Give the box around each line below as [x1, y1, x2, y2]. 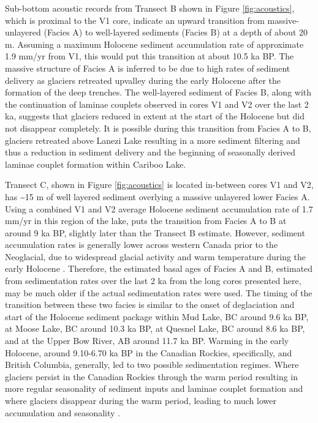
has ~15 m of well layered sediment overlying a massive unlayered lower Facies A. [5, 190, 310, 203]
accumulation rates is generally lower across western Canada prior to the [5, 238, 278, 251]
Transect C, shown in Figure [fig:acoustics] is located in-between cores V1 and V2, [5, 178, 314, 191]
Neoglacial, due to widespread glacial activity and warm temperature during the [5, 250, 306, 263]
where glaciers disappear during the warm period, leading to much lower [5, 394, 276, 406]
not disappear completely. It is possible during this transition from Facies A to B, [5, 121, 311, 134]
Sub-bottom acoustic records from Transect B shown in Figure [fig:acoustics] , [5, 2, 295, 14]
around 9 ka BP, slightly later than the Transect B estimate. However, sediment [5, 226, 305, 239]
